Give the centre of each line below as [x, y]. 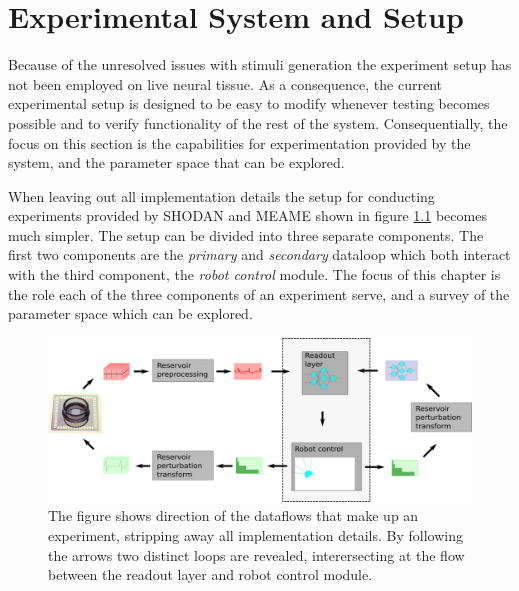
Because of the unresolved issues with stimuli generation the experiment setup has [260, 64]
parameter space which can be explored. [130, 313]
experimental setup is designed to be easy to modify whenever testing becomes [249, 103]
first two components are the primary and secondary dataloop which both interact [259, 254]
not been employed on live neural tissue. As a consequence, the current [225, 83]
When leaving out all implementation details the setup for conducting [221, 195]
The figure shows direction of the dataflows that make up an [233, 515]
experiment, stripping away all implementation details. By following [256, 535]
